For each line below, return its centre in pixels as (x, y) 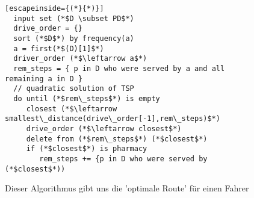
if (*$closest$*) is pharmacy (87, 149)
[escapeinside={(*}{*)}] (54, 8)
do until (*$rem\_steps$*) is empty (87, 98)
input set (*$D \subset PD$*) (74, 18)
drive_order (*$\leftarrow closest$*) (104, 128)
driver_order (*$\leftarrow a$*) (80, 59)
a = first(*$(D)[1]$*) (59, 48)
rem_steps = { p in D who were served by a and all (119, 68)
